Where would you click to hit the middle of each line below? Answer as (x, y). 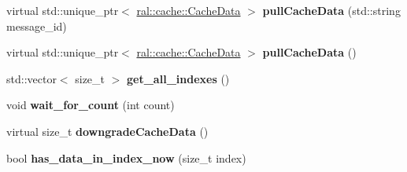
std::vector (31, 78)
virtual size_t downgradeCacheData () (107, 131)
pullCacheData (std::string (331, 10)
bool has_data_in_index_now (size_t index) (126, 157)
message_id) (37, 26)
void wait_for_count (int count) (91, 105)
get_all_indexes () (178, 78)
